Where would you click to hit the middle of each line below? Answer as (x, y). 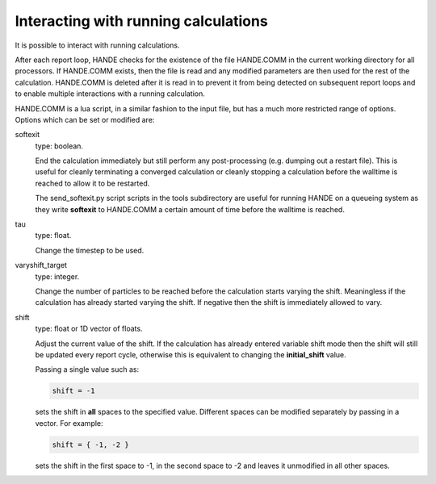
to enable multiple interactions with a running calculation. (110, 94)
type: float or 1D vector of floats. (89, 329)
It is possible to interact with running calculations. (97, 45)
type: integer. (57, 276)
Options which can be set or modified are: (85, 119)
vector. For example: (69, 423)
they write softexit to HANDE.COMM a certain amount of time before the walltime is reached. (190, 209)
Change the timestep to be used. (90, 250)
